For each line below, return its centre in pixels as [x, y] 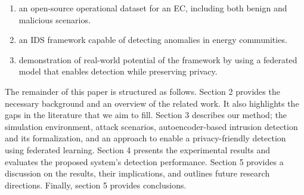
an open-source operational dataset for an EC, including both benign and [153, 8]
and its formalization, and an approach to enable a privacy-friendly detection [145, 138]
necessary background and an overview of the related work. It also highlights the [152, 103]
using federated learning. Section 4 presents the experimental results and [138, 149]
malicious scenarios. [55, 19]
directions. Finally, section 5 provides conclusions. [96, 185]
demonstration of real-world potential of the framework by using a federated [158, 59]
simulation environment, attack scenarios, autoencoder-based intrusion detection [151, 126]
